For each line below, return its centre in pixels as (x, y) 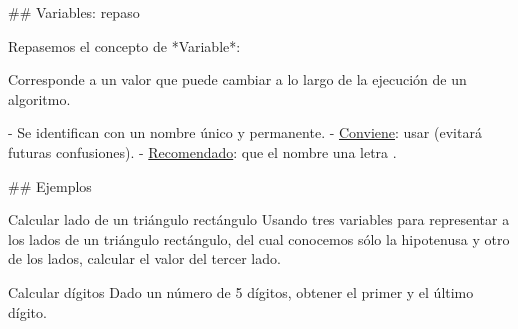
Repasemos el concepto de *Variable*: (124, 45)
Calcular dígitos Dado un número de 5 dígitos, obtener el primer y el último (241, 291)
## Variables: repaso (74, 12)
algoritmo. (39, 98)
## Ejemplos (50, 185)
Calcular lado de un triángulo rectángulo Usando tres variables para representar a (259, 219)
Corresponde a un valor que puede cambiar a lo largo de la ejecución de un (237, 79)
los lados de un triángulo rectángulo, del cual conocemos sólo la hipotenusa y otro (259, 238)
